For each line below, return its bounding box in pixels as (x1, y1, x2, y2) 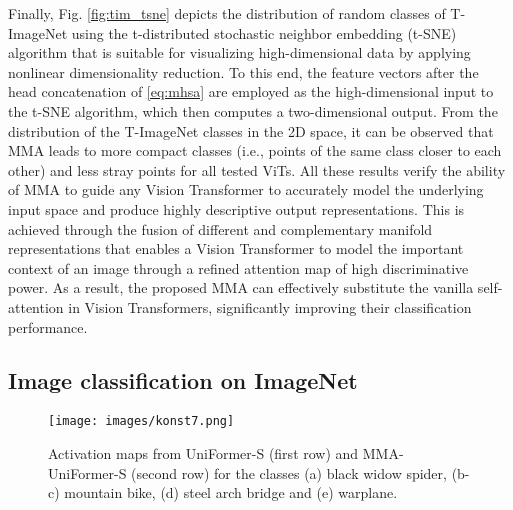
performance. (8, 316, 88, 337)
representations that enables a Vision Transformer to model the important (8, 238, 464, 259)
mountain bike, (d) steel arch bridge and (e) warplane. (64, 482, 398, 503)
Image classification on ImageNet (8, 365, 358, 396)
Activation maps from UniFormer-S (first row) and (48, 442, 359, 463)
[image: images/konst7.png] (48, 414, 235, 429)
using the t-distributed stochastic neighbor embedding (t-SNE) (71, 22, 457, 43)
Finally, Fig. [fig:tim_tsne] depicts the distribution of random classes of (8, 3, 446, 23)
